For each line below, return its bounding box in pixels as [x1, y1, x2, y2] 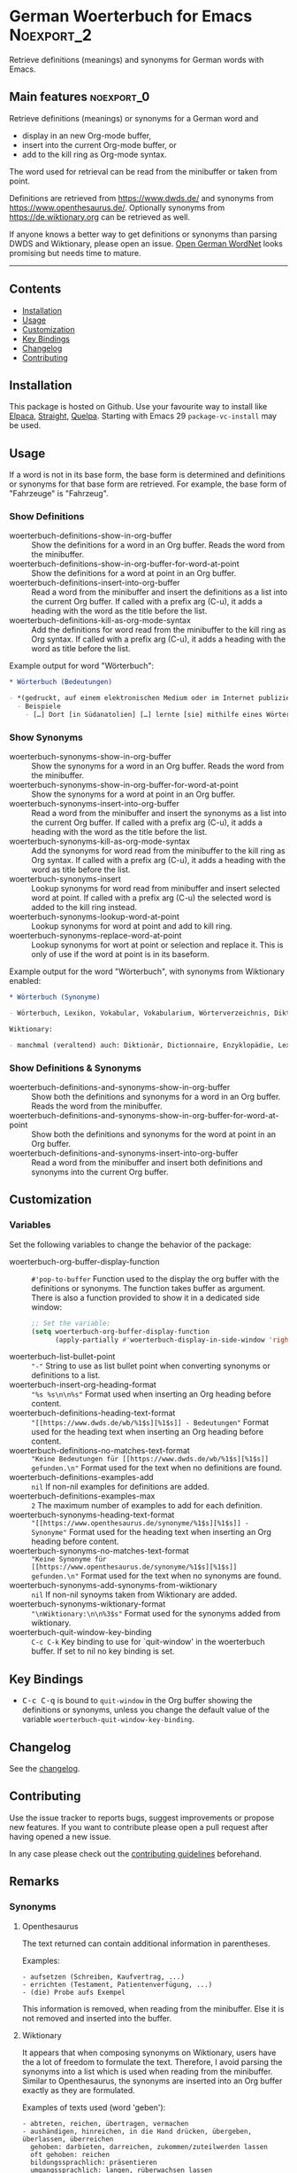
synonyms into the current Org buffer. [31, 1167, 169, 1178]
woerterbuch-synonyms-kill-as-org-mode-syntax [9, 836, 190, 847]
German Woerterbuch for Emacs [9, 6, 253, 27]
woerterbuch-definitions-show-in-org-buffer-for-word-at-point [9, 558, 240, 569]
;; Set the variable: [31, 1319, 111, 1328]
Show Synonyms [9, 731, 84, 744]
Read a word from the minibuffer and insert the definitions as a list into [31, 587, 288, 597]
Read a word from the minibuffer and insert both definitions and [31, 1157, 263, 1168]
